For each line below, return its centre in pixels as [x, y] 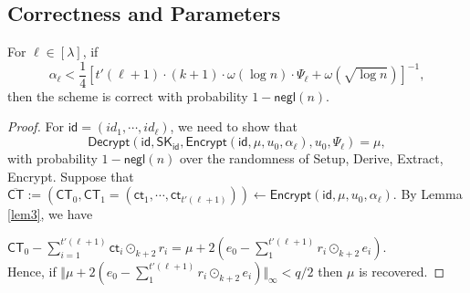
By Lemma [432, 194]
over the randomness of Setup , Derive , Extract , [311, 158]
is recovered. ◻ [402, 271]
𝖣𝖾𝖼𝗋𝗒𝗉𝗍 [109, 143]
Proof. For [36, 126]
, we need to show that [234, 126]
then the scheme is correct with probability [128, 95]
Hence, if [32, 271]
